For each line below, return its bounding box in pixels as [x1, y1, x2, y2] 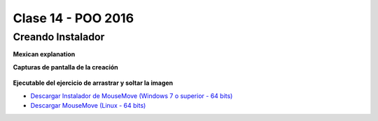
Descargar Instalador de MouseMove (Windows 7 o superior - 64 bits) [30, 91, 233, 100]
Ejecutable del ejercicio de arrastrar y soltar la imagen [13, 79, 174, 87]
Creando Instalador [13, 31, 105, 43]
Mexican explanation [13, 50, 76, 58]
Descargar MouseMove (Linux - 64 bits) [30, 101, 146, 109]
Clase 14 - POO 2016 [13, 10, 134, 26]
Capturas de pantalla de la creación [13, 63, 118, 71]
